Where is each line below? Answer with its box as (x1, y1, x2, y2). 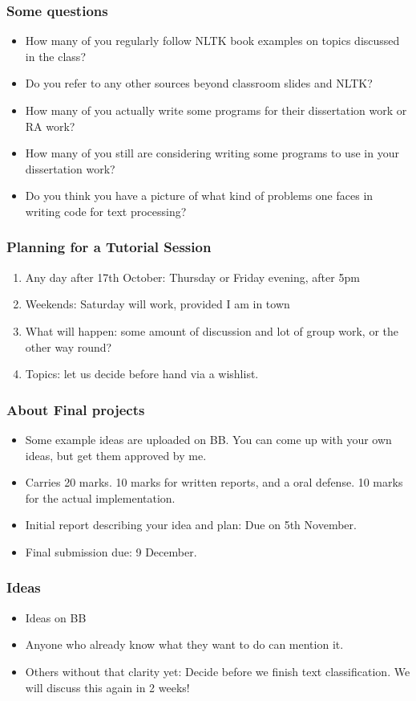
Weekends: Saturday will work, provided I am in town (25, 295, 290, 312)
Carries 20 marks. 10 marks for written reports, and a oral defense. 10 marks (25, 474, 403, 491)
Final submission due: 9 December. (25, 543, 197, 560)
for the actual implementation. (25, 489, 176, 506)
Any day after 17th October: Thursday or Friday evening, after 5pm (25, 268, 360, 285)
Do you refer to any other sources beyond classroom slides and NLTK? (25, 75, 373, 92)
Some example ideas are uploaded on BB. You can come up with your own (25, 430, 392, 447)
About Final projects (6, 399, 145, 419)
